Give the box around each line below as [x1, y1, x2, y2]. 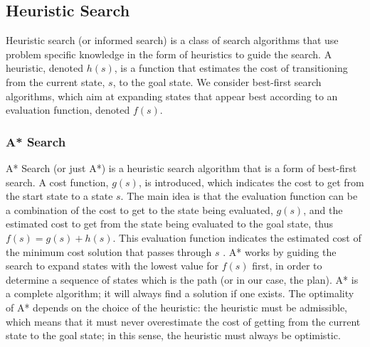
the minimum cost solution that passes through [6, 244, 212, 259]
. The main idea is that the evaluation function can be [120, 188, 358, 203]
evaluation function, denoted [6, 102, 130, 117]
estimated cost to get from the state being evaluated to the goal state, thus [6, 216, 334, 231]
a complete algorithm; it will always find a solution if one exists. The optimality [6, 286, 354, 301]
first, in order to [252, 258, 322, 273]
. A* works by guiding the [223, 244, 337, 259]
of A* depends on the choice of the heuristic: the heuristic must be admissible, [6, 299, 348, 314]
